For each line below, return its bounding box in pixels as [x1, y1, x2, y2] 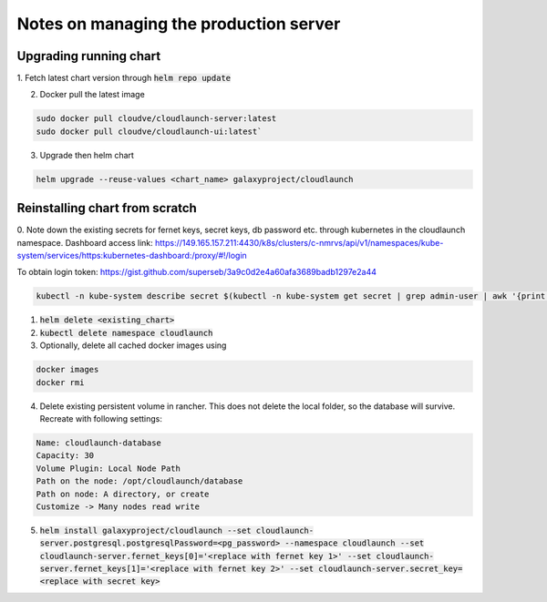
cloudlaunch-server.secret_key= [317, 564, 463, 574]
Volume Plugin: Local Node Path [36, 463, 181, 474]
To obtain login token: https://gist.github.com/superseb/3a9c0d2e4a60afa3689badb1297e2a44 [16, 267, 377, 278]
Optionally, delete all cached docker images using [39, 340, 227, 351]
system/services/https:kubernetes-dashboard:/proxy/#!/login [16, 250, 248, 261]
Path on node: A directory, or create [36, 488, 210, 499]
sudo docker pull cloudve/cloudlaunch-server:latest [36, 114, 277, 124]
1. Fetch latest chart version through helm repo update [16, 73, 232, 84]
